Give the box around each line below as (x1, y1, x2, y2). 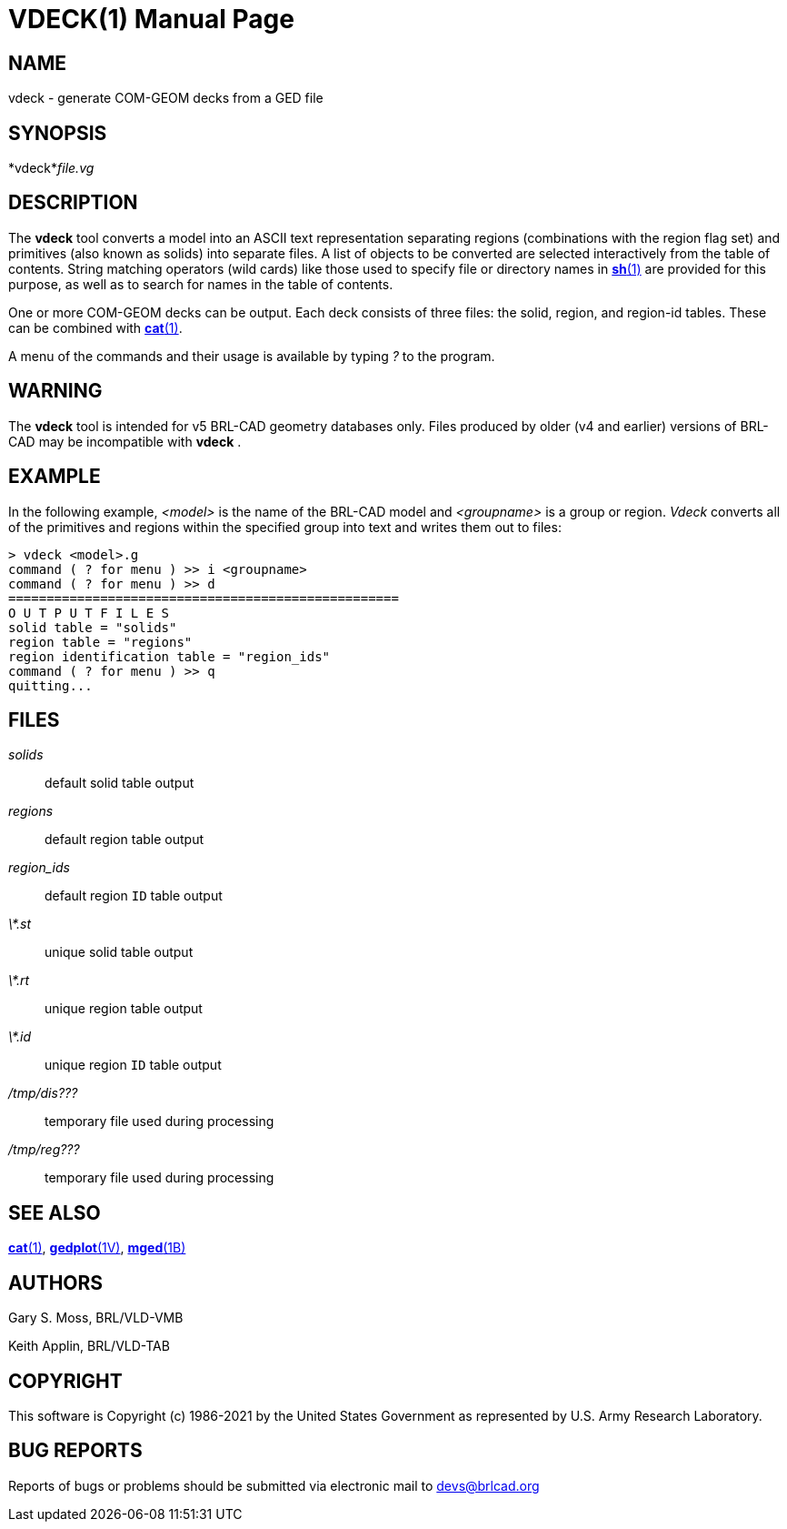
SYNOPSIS (8, 121, 107, 145)
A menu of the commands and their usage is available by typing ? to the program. (8, 347, 495, 364)
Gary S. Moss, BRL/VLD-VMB (8, 1310, 184, 1326)
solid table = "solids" (8, 619, 177, 635)
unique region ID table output (45, 1057, 222, 1073)
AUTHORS (8, 1271, 104, 1294)
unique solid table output (45, 944, 194, 961)
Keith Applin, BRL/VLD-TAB (8, 1338, 170, 1354)
